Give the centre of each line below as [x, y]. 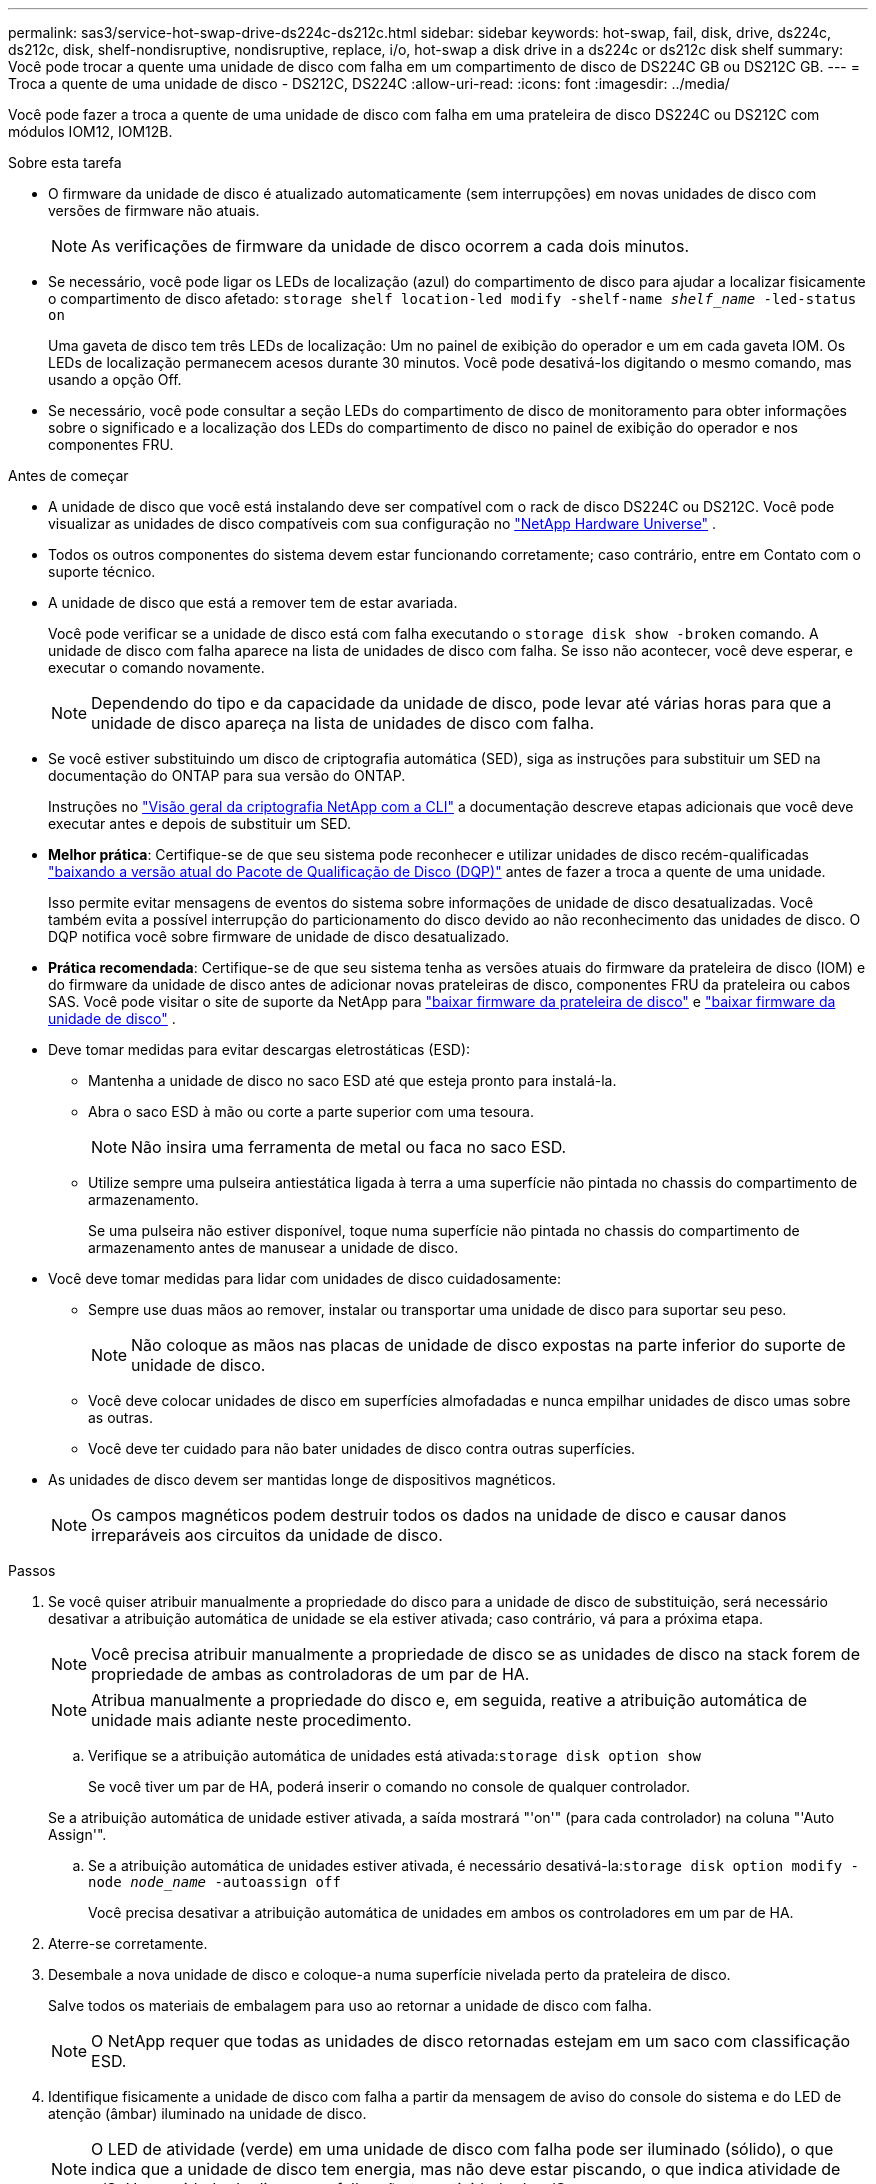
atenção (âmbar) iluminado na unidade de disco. [207, 2113]
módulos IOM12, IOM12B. [90, 131]
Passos [32, 1570]
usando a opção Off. [115, 379]
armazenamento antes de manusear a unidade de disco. [273, 1247]
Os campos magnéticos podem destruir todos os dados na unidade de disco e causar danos [439, 1515]
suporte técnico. [102, 571]
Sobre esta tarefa [65, 162]
